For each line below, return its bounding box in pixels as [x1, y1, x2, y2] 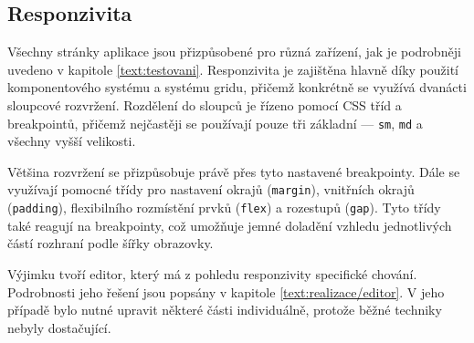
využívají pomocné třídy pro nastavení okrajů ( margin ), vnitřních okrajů [7, 180, 415, 199]
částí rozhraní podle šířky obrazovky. [7, 234, 214, 253]
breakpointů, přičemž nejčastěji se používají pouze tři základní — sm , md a [7, 113, 423, 132]
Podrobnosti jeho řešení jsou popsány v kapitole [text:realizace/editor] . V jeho [7, 282, 445, 301]
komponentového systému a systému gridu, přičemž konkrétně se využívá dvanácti [7, 78, 467, 97]
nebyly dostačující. [7, 317, 111, 337]
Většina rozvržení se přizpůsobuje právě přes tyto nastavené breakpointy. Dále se [7, 161, 460, 181]
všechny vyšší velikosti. [7, 131, 136, 151]
